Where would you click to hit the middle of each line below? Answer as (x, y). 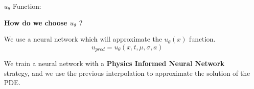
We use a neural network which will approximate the (83, 39)
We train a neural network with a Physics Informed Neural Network (114, 63)
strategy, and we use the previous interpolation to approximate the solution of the (127, 73)
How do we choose (36, 22)
